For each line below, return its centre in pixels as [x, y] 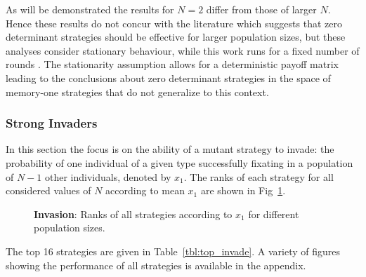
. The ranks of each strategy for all [259, 176]
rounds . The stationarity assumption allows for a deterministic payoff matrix [172, 64]
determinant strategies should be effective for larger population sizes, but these [176, 37]
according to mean [145, 190]
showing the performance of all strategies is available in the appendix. [156, 265]
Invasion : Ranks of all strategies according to [133, 214]
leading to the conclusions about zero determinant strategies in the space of [168, 77]
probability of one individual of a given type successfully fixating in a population [179, 162]
